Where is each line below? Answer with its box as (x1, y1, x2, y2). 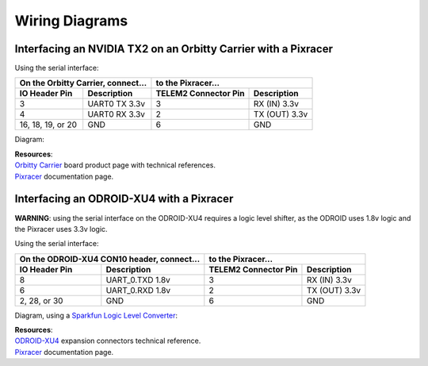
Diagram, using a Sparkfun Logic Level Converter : (14, 310, 178, 320)
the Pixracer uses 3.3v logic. (14, 224, 108, 233)
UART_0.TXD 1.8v (105, 274, 170, 285)
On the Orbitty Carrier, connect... (19, 78, 147, 89)
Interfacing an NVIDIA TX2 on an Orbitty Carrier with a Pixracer (14, 42, 333, 56)
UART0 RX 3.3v (87, 109, 146, 120)
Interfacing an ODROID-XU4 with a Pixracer (14, 192, 234, 206)
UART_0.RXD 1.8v (105, 284, 171, 295)
